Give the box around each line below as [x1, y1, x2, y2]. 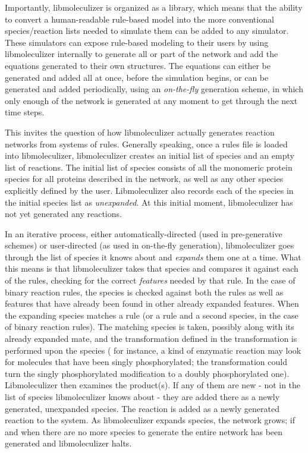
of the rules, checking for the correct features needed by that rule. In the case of [5, 274, 296, 287]
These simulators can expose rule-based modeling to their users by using [5, 36, 269, 48]
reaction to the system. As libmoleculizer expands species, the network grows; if [5, 414, 295, 426]
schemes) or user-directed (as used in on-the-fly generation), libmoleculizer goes [5, 239, 294, 251]
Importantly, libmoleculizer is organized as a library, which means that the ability [5, 1, 303, 13]
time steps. [5, 106, 45, 118]
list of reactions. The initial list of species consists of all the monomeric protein [5, 161, 293, 173]
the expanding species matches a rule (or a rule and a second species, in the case [5, 309, 298, 321]
